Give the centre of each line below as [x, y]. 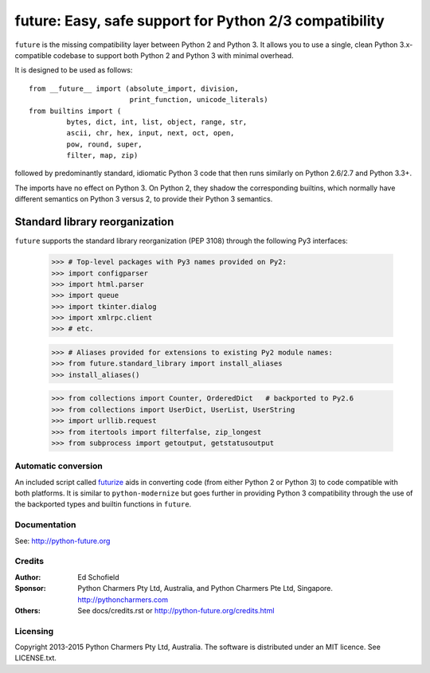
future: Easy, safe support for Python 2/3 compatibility [200, 21]
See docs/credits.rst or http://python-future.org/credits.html [176, 610]
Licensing [34, 631]
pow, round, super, [104, 144]
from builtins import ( [75, 111]
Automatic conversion [59, 466]
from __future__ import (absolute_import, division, [134, 88]
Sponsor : [31, 589]
